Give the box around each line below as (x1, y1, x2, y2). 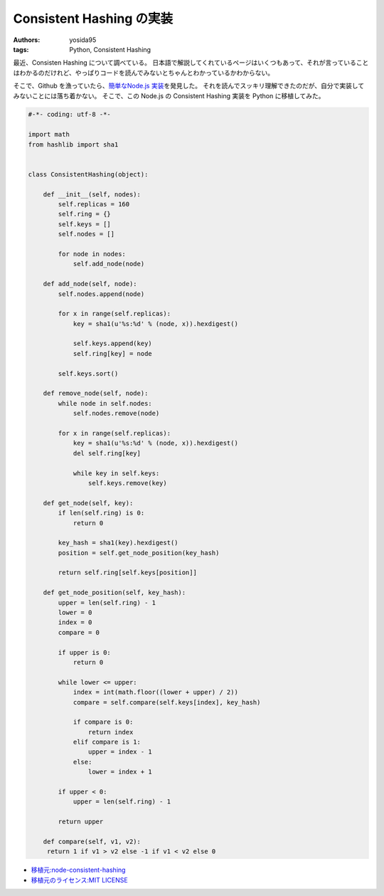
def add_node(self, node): (43, 280, 138, 288)
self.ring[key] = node (73, 349, 152, 357)
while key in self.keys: (73, 469, 160, 477)
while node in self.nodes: (58, 399, 152, 407)
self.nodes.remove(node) (73, 409, 160, 418)
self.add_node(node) (73, 260, 145, 268)
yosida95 (69, 36, 97, 44)
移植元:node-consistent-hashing (31, 865, 126, 875)
